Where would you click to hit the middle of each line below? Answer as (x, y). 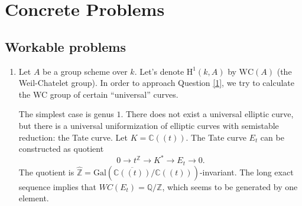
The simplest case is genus (66, 114)
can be (272, 137)
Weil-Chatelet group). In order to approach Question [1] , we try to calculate (156, 83)
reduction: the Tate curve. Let (73, 137)
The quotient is (46, 172)
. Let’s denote (159, 71)
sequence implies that (57, 186)
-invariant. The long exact (246, 172)
